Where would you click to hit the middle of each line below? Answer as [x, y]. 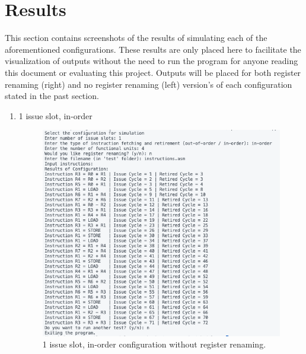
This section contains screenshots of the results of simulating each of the [136, 38]
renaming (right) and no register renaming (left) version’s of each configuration [149, 84]
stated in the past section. [52, 96]
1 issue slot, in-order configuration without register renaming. [154, 344]
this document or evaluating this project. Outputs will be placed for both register [153, 72]
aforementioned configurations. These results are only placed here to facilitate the [153, 49]
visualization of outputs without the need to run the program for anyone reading [152, 61]
